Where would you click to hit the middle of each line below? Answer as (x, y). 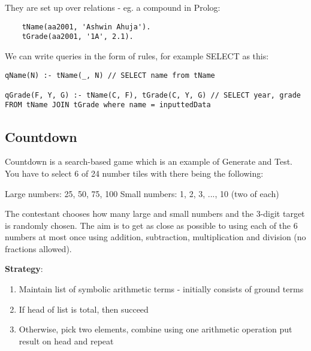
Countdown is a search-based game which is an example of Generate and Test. (149, 161)
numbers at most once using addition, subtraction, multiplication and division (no (155, 237)
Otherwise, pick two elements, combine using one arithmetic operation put (155, 329)
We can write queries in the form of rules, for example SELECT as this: (137, 55)
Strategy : (24, 269)
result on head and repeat (66, 341)
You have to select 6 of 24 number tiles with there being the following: (134, 173)
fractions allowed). (38, 248)
